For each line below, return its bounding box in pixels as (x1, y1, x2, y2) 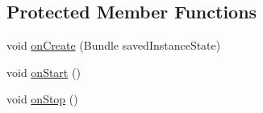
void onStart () (6, 63, 81, 80)
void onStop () (6, 91, 78, 107)
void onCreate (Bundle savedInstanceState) (6, 37, 221, 54)
